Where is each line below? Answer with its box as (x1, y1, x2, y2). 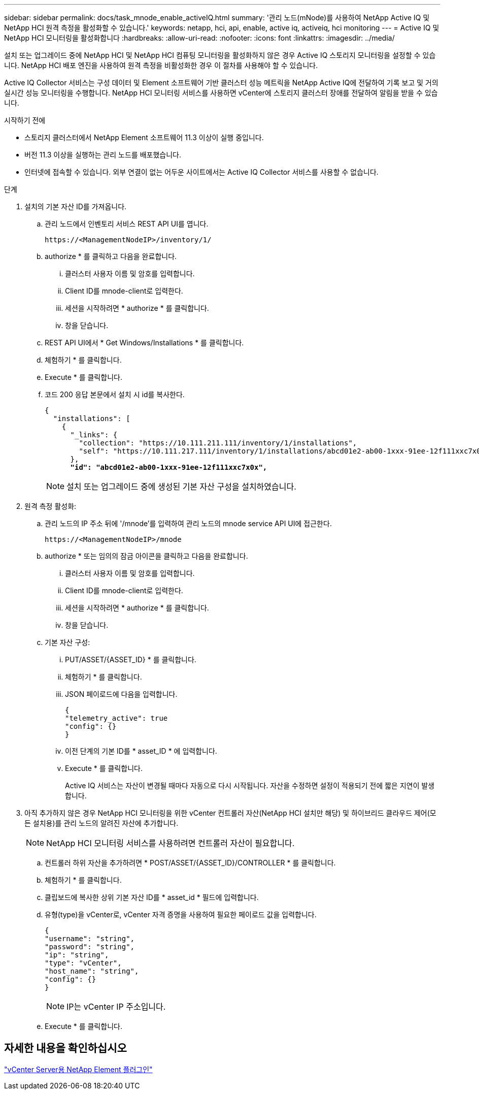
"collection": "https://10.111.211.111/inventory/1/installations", (79, 439, 357, 447)
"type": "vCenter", (45, 959, 122, 967)
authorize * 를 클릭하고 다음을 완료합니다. (45, 252, 177, 261)
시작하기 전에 (4, 116, 46, 124)
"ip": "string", (45, 951, 109, 959)
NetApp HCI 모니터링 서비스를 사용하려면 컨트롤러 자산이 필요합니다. (46, 838, 295, 848)
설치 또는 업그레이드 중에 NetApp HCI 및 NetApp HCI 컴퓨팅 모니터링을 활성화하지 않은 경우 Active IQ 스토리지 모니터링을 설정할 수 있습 (4, 51, 436, 59)
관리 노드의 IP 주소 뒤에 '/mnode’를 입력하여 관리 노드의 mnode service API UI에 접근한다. (45, 519, 332, 528)
